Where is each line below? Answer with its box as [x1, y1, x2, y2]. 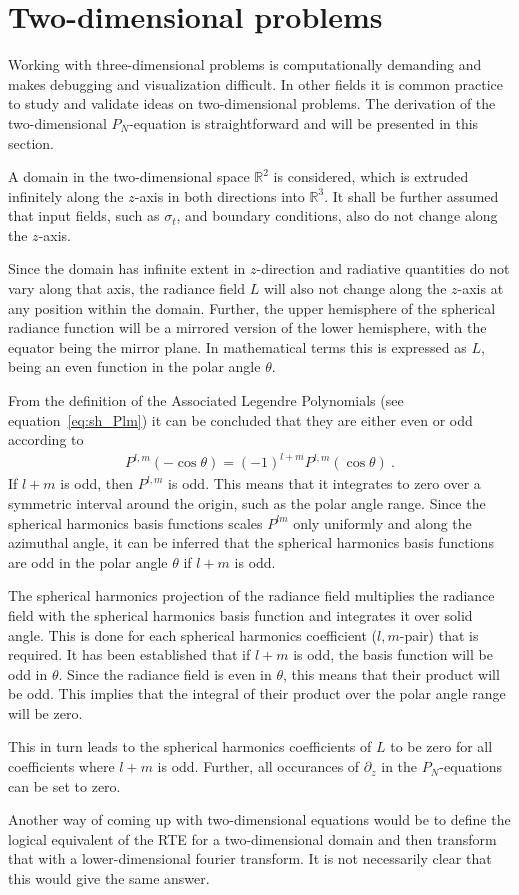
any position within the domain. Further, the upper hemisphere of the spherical [8, 297, 496, 318]
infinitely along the [8, 185, 124, 206]
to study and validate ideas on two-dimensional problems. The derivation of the [8, 93, 496, 114]
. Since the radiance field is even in [58, 663, 272, 684]
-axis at [457, 278, 504, 299]
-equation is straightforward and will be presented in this [129, 112, 479, 133]
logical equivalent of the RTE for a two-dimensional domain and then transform [8, 828, 497, 849]
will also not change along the [263, 278, 447, 299]
